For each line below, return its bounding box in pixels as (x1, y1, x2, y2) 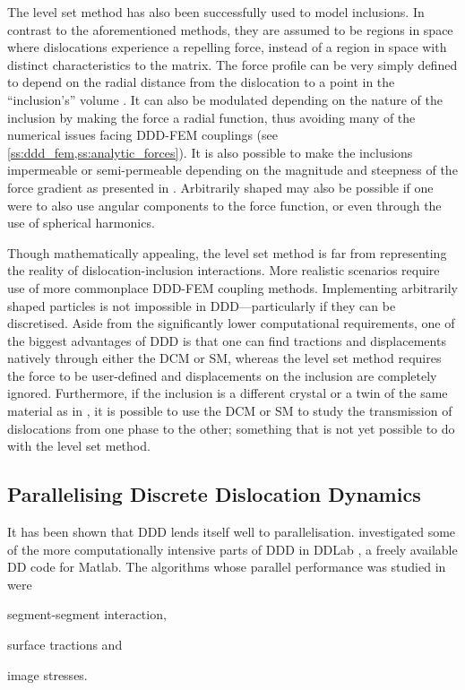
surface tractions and (7, 635, 123, 654)
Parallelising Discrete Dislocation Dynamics (7, 480, 421, 508)
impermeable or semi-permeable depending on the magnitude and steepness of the (7, 160, 458, 179)
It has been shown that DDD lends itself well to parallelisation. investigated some (7, 522, 456, 541)
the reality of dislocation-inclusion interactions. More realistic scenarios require (7, 261, 440, 280)
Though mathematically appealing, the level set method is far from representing (7, 243, 447, 262)
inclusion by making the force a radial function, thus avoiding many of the (7, 108, 416, 126)
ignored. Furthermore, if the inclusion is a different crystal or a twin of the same (7, 384, 448, 402)
